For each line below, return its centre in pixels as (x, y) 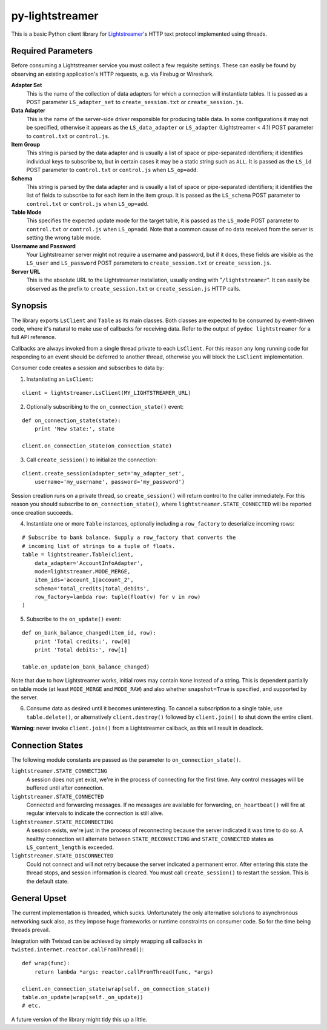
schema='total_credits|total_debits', (92, 588)
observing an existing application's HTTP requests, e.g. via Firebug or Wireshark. (113, 74)
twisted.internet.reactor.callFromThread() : (78, 949)
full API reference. (34, 337)
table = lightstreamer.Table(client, (78, 555)
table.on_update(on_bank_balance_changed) (86, 667)
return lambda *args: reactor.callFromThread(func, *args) (124, 972)
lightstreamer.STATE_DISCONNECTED (62, 856)
